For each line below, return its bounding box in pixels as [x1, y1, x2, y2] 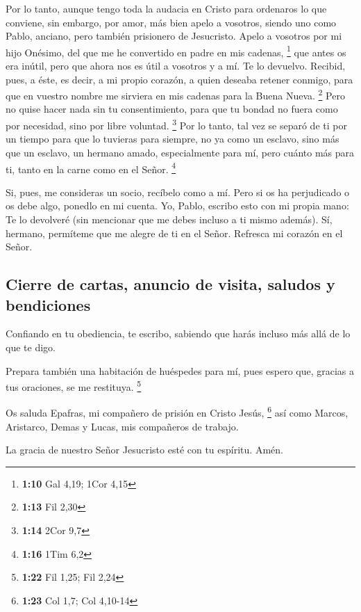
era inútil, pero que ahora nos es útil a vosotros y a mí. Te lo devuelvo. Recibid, [6, 58, 346, 73]
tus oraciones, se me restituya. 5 [6, 378, 142, 394]
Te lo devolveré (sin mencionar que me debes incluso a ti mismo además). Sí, [6, 211, 333, 226]
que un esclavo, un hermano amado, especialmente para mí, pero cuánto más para [6, 145, 355, 159]
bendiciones [6, 293, 91, 315]
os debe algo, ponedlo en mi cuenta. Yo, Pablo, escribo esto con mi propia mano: [6, 198, 349, 213]
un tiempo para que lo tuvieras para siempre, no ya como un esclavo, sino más [6, 131, 339, 146]
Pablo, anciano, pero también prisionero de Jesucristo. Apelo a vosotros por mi [6, 29, 342, 43]
